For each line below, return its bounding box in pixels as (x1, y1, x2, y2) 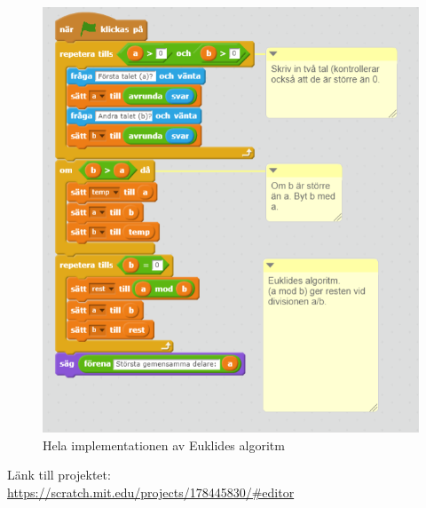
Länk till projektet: (7, 465, 111, 484)
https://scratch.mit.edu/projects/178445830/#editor (7, 482, 295, 501)
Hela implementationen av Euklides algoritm (43, 435, 285, 454)
